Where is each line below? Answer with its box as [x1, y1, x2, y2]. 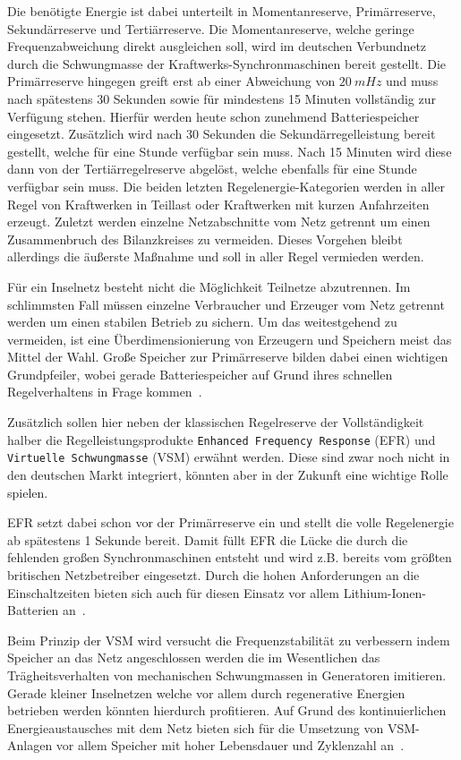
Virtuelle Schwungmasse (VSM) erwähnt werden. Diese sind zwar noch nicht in [7, 448, 450, 466]
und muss [386, 72, 439, 90]
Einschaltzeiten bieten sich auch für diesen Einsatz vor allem [7, 583, 339, 602]
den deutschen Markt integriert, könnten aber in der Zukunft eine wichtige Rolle [7, 465, 448, 483]
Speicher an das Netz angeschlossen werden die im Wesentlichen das [7, 648, 380, 667]
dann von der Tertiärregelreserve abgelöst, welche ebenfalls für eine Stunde [7, 159, 417, 178]
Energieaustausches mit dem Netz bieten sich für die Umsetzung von [7, 718, 384, 737]
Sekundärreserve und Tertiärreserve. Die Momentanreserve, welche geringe [7, 19, 414, 38]
